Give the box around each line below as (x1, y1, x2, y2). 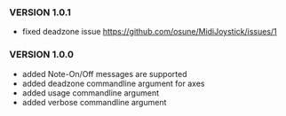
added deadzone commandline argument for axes (21, 78, 205, 89)
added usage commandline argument (21, 87, 160, 98)
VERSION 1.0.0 (9, 49, 74, 61)
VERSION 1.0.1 (9, 6, 71, 19)
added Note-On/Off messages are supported (21, 68, 187, 79)
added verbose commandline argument (21, 97, 167, 107)
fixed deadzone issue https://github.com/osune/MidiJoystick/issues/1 (21, 27, 277, 37)
